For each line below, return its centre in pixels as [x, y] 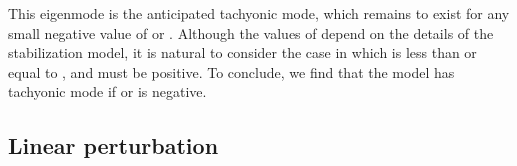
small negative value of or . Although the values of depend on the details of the [251, 32]
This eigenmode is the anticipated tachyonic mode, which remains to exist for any [259, 13]
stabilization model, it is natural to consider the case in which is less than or [242, 52]
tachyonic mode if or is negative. [107, 91]
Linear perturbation [113, 145]
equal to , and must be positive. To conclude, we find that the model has [231, 71]
